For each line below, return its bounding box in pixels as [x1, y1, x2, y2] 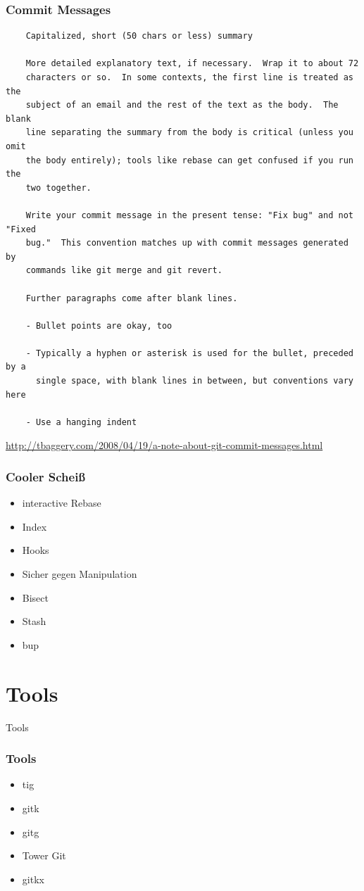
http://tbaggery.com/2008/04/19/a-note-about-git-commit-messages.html [6, 438, 323, 453]
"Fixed [6, 224, 36, 234]
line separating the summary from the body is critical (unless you [25, 127, 353, 138]
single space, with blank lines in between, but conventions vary [35, 376, 353, 386]
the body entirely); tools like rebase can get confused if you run [25, 155, 353, 165]
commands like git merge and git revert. [25, 265, 222, 276]
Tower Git [22, 848, 66, 863]
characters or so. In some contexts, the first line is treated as [25, 72, 353, 82]
